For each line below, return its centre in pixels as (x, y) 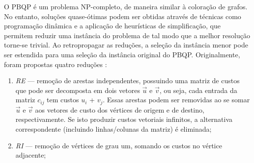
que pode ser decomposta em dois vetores (78, 90)
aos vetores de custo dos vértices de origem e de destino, (120, 109)
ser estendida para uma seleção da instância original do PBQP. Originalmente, (122, 54)
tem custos (63, 100)
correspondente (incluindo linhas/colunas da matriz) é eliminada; (113, 128)
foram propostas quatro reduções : (56, 64)
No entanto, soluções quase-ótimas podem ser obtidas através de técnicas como (123, 16)
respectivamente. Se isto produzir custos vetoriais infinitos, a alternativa (124, 119)
